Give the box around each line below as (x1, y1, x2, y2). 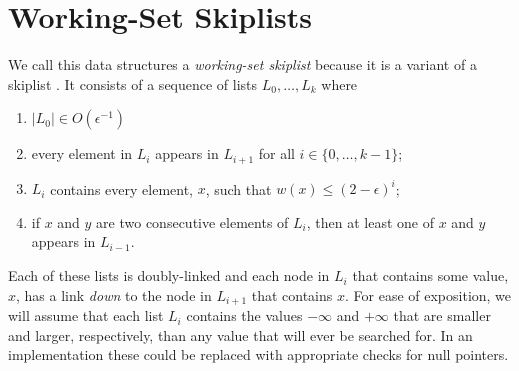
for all (258, 143, 295, 164)
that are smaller (393, 305, 491, 326)
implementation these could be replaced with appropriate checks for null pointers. (8, 344, 509, 365)
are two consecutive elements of (96, 211, 289, 232)
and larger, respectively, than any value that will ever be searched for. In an (8, 324, 473, 345)
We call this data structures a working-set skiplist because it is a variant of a (8, 54, 477, 75)
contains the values (186, 305, 303, 326)
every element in (31, 143, 133, 164)
